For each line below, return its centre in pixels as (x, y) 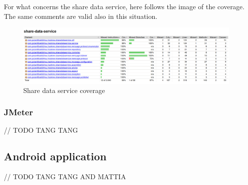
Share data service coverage (64, 90)
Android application (55, 156)
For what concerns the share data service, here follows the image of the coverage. (124, 6)
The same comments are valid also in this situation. (81, 16)
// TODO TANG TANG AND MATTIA (65, 176)
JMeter (18, 112)
